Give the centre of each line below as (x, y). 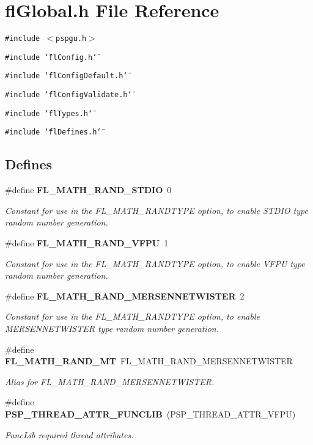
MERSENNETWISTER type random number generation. (112, 329)
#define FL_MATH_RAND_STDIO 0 (88, 190)
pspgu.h (71, 39)
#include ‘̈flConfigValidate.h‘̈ (68, 95)
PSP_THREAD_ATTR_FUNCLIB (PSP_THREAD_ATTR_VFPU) (150, 414)
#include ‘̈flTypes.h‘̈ (49, 113)
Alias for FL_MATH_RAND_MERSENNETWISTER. (110, 381)
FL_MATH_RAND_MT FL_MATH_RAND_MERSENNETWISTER (149, 361)
